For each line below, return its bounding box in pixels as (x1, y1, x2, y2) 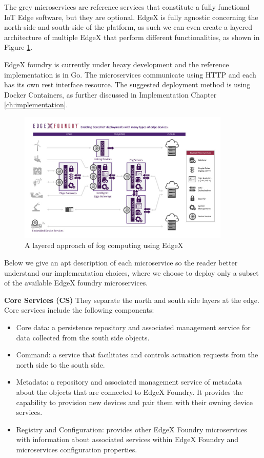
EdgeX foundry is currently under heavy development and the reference (4, 59, 229, 69)
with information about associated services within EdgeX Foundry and (16, 434, 239, 445)
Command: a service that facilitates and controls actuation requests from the (16, 349, 258, 360)
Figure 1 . (4, 42, 33, 52)
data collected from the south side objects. (16, 332, 150, 342)
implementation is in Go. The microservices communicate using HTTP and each (4, 69, 256, 80)
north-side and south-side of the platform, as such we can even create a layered (4, 22, 252, 32)
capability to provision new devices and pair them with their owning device (16, 396, 253, 407)
